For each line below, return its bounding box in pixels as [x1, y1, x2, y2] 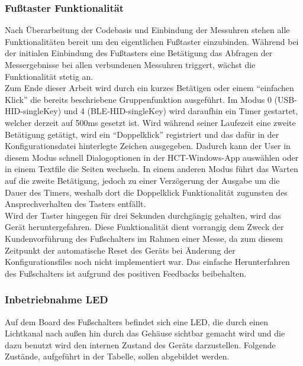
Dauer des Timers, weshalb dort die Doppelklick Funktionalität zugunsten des [5, 186, 288, 198]
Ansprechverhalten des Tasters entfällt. [5, 197, 146, 210]
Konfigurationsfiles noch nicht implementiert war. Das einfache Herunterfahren [5, 255, 290, 268]
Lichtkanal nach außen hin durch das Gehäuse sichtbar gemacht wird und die [5, 327, 285, 339]
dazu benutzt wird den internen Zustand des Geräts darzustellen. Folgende [5, 338, 276, 351]
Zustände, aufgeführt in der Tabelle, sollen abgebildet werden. [5, 350, 230, 362]
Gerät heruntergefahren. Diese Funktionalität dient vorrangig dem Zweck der [5, 221, 284, 233]
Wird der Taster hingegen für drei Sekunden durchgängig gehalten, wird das [5, 209, 281, 221]
